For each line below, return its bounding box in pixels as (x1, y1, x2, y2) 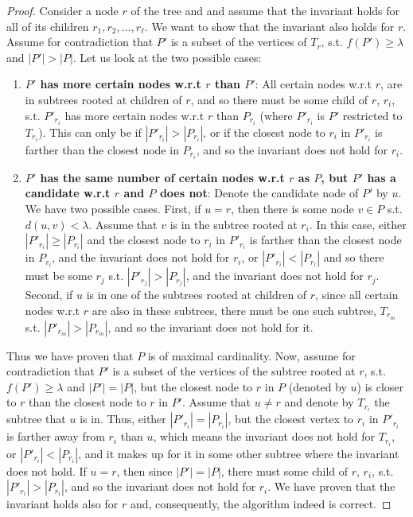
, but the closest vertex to (228, 410, 354, 427)
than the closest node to (29, 394, 146, 410)
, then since (116, 462, 173, 479)
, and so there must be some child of (190, 91, 368, 107)
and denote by (284, 394, 354, 410)
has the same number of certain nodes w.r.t (40, 169, 285, 185)
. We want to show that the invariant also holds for (144, 17, 395, 34)
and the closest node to (87, 231, 201, 248)
